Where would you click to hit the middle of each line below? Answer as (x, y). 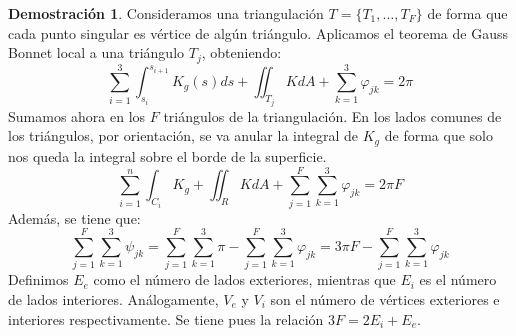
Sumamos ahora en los (77, 115)
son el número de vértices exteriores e (385, 298)
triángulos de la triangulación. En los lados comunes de (332, 115)
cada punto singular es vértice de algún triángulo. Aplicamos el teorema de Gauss (258, 32)
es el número (458, 279)
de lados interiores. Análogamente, (113, 298)
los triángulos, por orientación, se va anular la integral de (183, 135)
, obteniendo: (241, 52)
